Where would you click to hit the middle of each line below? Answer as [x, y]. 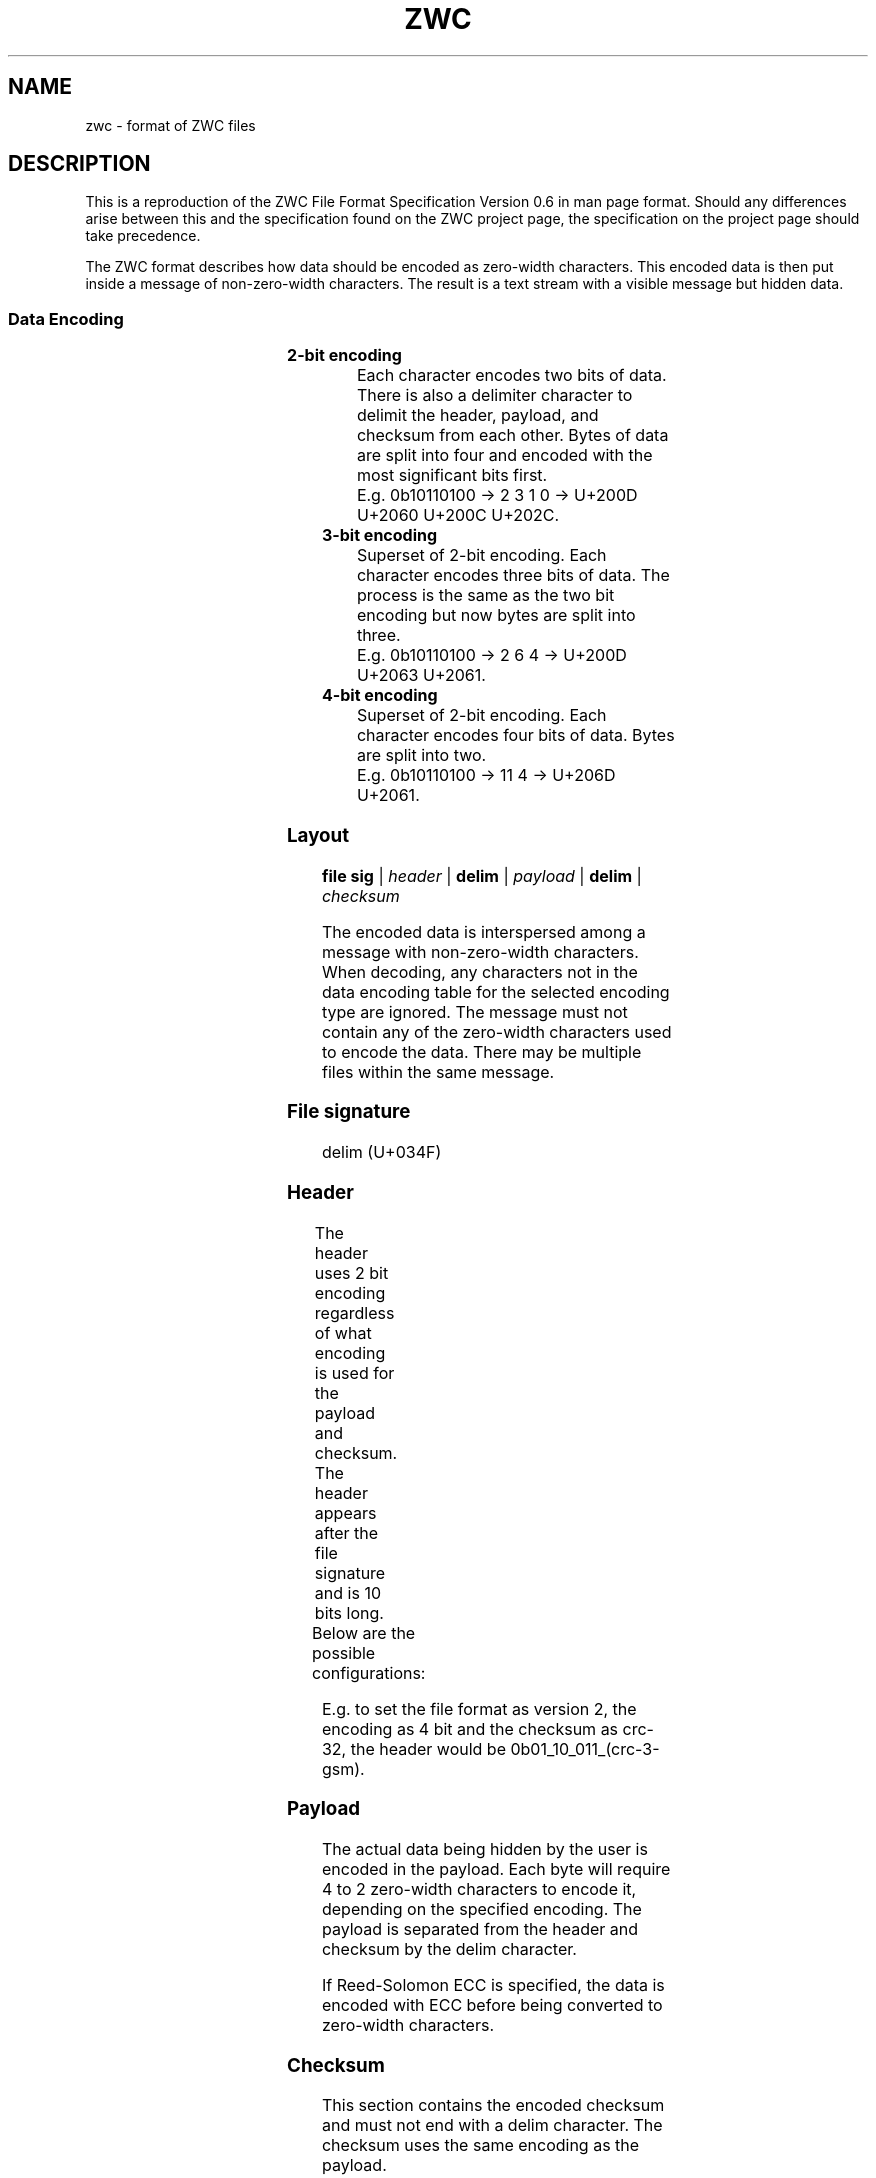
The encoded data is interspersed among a [483, 931]
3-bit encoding [379, 535]
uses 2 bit [351, 1272]
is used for [354, 1372]
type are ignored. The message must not [474, 1011]
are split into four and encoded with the [504, 455]
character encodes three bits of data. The [513, 575]
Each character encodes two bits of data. [511, 375]
